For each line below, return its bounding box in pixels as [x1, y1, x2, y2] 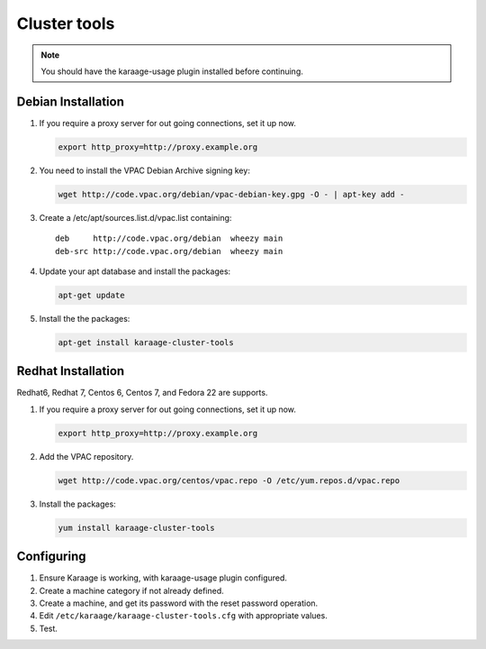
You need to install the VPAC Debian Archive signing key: [39, 165, 251, 176]
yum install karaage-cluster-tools [58, 523, 215, 533]
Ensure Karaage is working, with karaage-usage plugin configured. [39, 572, 288, 583]
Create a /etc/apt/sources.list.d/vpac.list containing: [39, 212, 232, 223]
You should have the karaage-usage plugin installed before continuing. [40, 66, 303, 77]
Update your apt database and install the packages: [39, 266, 231, 277]
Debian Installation [16, 94, 125, 109]
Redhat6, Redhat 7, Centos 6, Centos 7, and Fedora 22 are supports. [16, 388, 268, 398]
